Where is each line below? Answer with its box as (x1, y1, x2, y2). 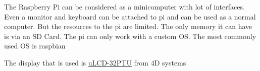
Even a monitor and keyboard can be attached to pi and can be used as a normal (4, 11, 256, 21)
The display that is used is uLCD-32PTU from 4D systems (4, 57, 186, 67)
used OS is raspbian (4, 40, 66, 51)
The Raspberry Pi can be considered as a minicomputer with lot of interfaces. (4, 1, 245, 11)
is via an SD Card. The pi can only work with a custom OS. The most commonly (4, 30, 256, 41)
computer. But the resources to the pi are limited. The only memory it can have (4, 21, 252, 31)
